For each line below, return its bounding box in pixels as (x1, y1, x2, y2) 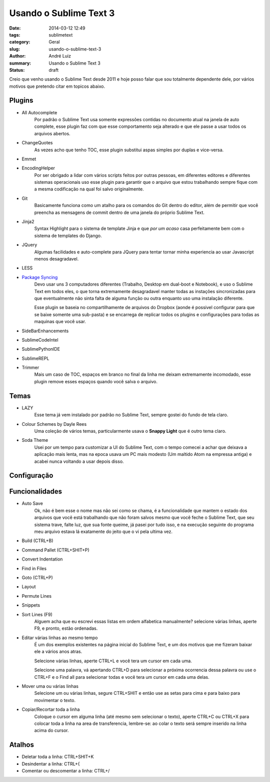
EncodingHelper (21, 165, 55, 171)
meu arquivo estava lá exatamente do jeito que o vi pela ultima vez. (34, 529, 172, 535)
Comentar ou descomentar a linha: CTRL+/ (21, 768, 110, 774)
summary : (9, 60, 31, 66)
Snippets (21, 602, 40, 608)
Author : (9, 53, 26, 59)
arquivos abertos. (34, 130, 70, 136)
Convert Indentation (21, 556, 63, 562)
